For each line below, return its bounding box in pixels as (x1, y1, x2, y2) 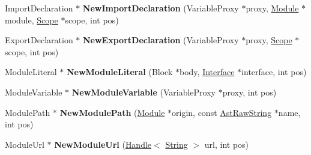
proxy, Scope (246, 34, 292, 46)
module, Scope (5, 13, 58, 26)
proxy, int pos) (222, 85, 277, 98)
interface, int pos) (241, 65, 307, 78)
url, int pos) (204, 138, 249, 150)
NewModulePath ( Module (59, 106, 165, 118)
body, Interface (179, 65, 235, 78)
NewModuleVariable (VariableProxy (71, 85, 216, 98)
